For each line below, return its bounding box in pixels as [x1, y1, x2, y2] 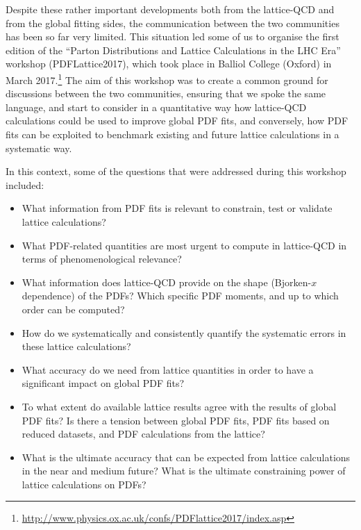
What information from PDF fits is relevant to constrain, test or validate [22, 201, 333, 215]
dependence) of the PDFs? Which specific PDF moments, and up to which [22, 288, 339, 303]
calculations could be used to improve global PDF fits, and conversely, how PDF [6, 113, 349, 128]
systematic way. [6, 140, 72, 155]
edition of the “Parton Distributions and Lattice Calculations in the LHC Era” [6, 42, 341, 57]
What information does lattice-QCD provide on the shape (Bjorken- [22, 274, 312, 289]
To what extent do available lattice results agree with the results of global [22, 399, 337, 413]
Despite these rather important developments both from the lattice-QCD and [6, 2, 335, 16]
